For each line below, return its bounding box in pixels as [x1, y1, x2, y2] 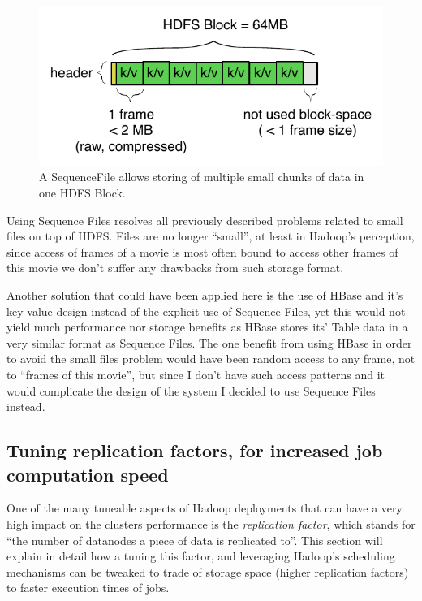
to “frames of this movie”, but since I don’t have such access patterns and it [6, 366, 385, 383]
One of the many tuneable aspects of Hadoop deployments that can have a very [6, 499, 403, 517]
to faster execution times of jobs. [6, 579, 170, 596]
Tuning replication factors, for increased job [6, 438, 383, 463]
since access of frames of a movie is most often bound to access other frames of [6, 243, 398, 260]
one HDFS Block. [39, 184, 126, 201]
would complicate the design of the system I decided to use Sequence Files [6, 382, 376, 399]
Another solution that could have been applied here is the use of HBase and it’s [6, 287, 403, 304]
